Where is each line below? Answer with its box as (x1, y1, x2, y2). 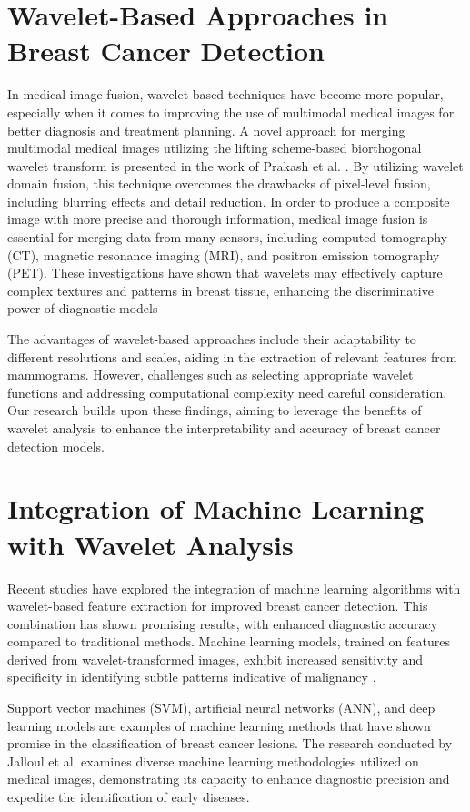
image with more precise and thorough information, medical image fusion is (7, 209, 428, 228)
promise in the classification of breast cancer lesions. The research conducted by (7, 734, 453, 753)
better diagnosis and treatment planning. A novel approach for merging (7, 120, 405, 139)
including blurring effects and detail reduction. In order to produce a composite (7, 191, 450, 210)
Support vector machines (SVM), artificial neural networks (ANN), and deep (7, 698, 435, 717)
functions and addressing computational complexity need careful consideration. (7, 382, 447, 401)
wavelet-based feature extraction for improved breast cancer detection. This (7, 596, 428, 615)
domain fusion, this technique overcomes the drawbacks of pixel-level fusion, (7, 174, 431, 193)
